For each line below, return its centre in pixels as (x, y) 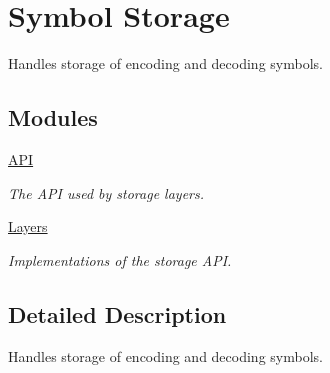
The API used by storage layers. (106, 192)
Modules (53, 117)
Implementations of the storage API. (120, 259)
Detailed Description (117, 313)
